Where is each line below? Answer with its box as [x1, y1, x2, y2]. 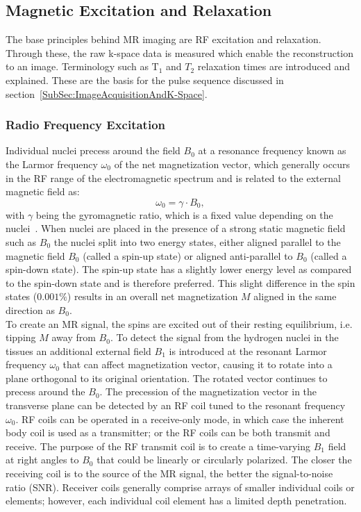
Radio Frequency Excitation [6, 116, 165, 133]
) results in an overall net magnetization [67, 289, 238, 304]
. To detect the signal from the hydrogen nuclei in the [110, 330, 339, 345]
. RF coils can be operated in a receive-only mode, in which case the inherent [15, 411, 344, 426]
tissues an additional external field [6, 343, 151, 358]
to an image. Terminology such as [6, 59, 149, 74]
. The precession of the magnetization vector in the [99, 384, 317, 399]
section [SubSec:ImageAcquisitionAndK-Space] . [6, 86, 208, 101]
